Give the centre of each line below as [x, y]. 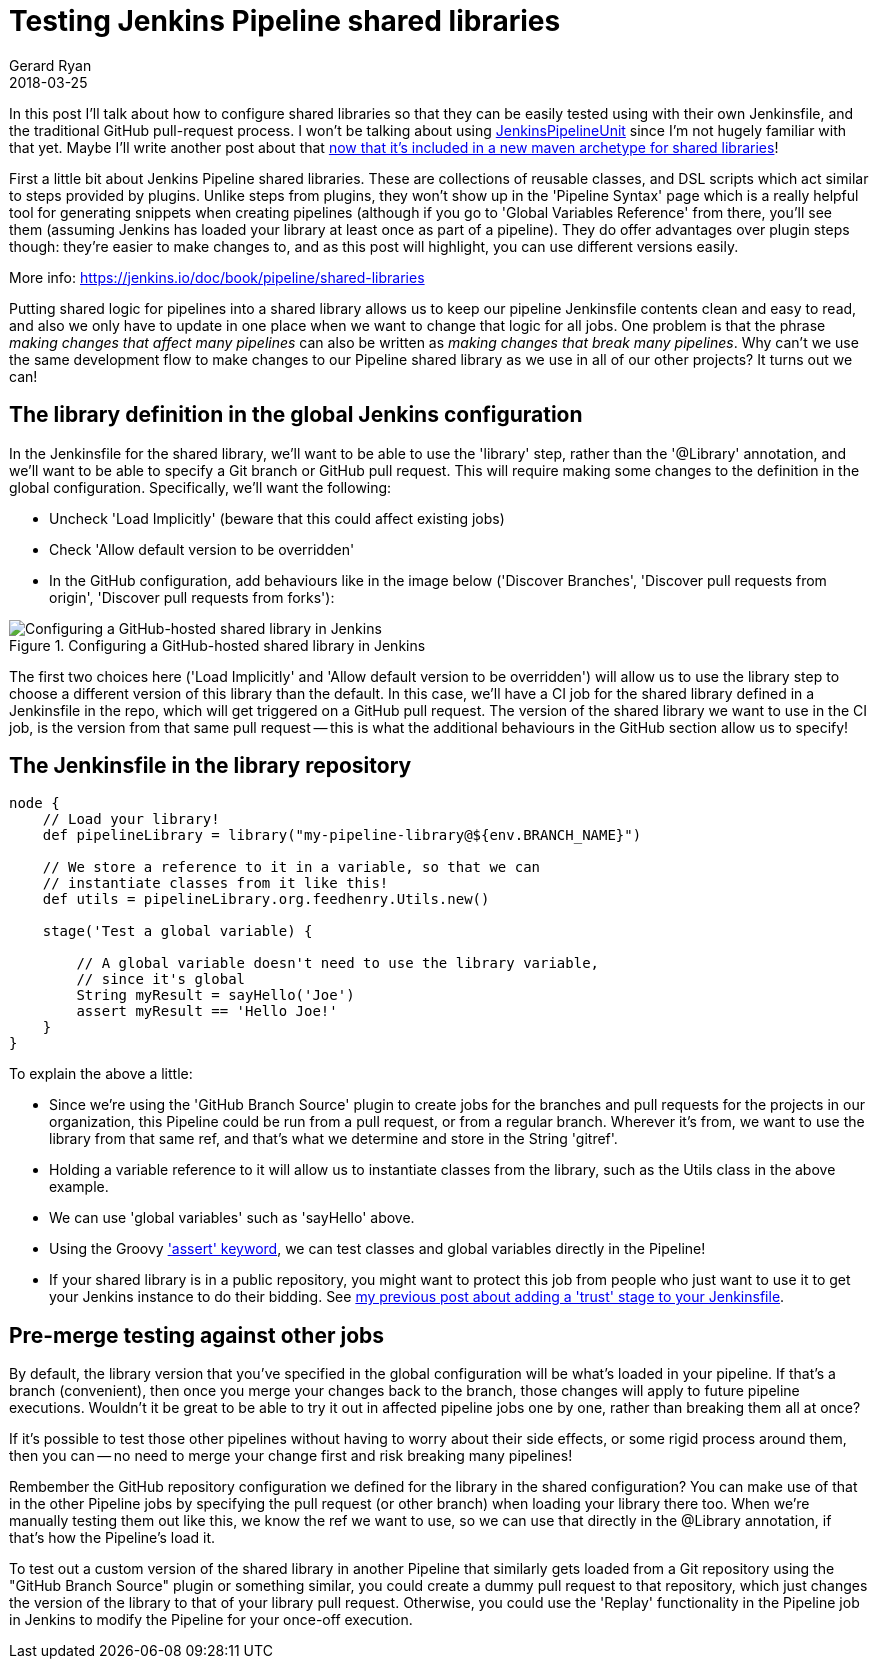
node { [34, 803]
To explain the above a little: [101, 1074]
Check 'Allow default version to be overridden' [202, 549]
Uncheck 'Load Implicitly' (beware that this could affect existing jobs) [277, 518]
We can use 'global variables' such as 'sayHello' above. [232, 1218]
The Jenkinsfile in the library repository [210, 766]
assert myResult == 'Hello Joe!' [207, 1011]
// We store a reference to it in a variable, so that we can [291, 867]
